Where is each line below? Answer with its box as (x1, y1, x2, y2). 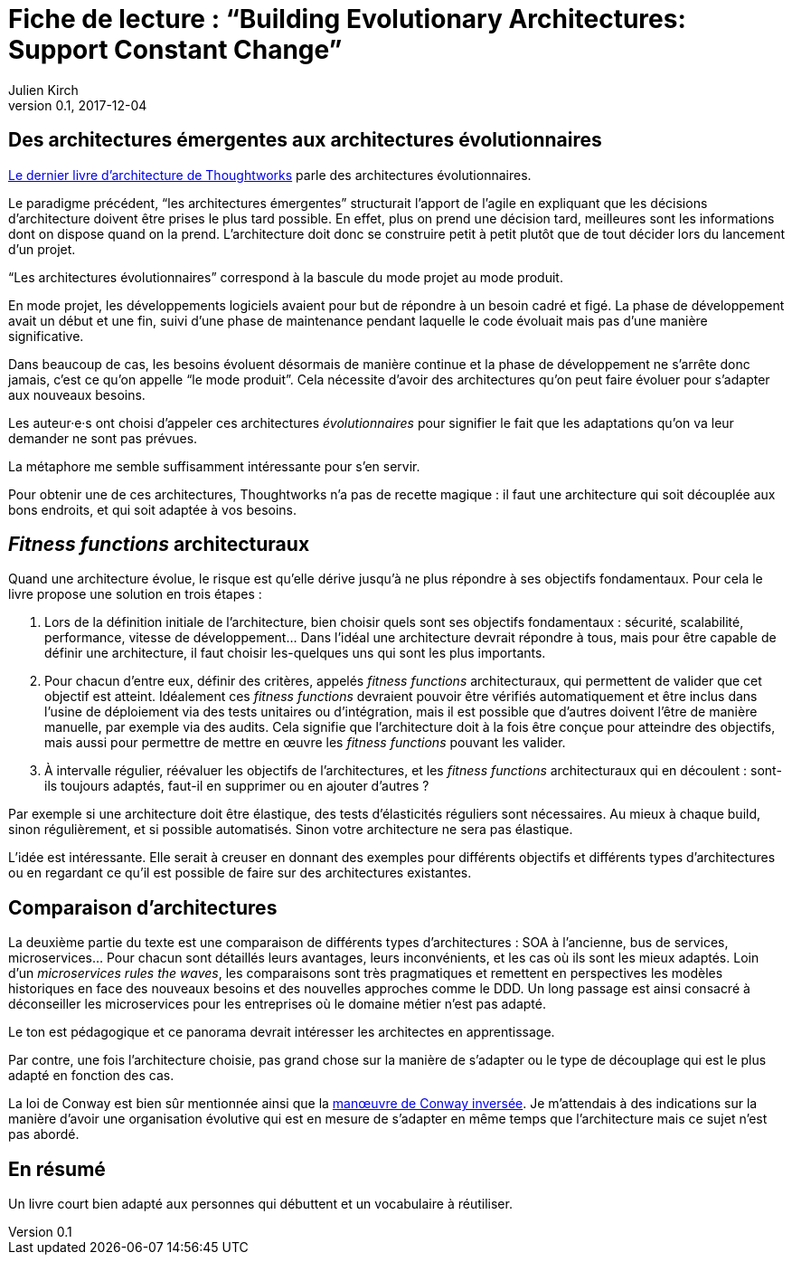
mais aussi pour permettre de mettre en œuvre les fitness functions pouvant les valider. (44, 735, 566, 751)
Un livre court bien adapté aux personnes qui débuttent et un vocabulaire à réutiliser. (8, 1196, 513, 1212)
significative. (8, 327, 84, 344)
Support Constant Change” (8, 34, 343, 65)
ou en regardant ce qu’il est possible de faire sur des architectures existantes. (8, 865, 472, 881)
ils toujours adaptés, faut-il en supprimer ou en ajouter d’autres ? (44, 778, 429, 794)
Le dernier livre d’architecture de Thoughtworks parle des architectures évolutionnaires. (8, 166, 532, 183)
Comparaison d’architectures (8, 896, 278, 919)
